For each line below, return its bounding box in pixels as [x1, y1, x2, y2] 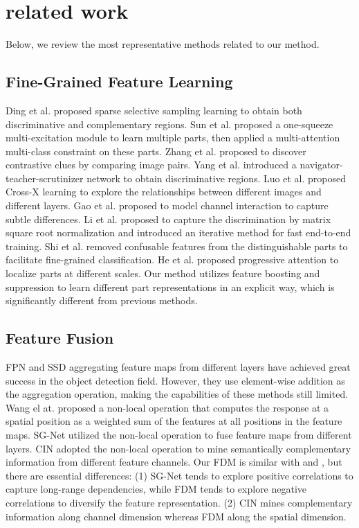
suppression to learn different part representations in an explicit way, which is [6, 279, 335, 294]
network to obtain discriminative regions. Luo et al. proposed [86, 170, 346, 185]
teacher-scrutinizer [6, 170, 84, 185]
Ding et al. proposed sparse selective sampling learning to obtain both [6, 103, 302, 117]
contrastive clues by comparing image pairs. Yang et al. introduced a [6, 157, 297, 172]
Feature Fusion [6, 327, 114, 349]
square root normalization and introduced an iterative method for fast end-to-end [6, 225, 351, 240]
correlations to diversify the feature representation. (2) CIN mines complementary [6, 495, 353, 509]
